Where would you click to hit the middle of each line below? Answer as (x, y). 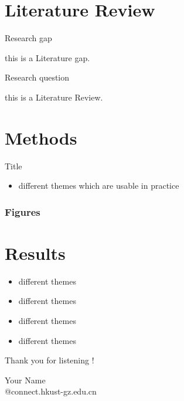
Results (35, 253)
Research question (37, 77)
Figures (23, 211)
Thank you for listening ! (50, 360)
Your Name (25, 380)
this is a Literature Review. (54, 97)
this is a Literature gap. (47, 57)
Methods (41, 137)
